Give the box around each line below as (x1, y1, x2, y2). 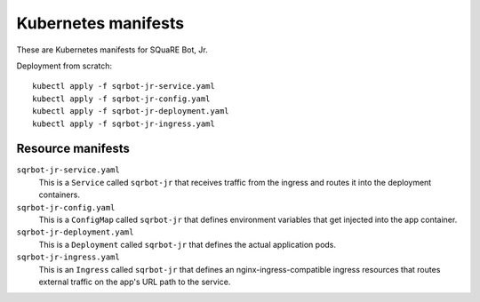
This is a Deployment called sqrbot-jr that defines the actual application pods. (38, 239, 337, 250)
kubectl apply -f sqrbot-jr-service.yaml (32, 81, 215, 91)
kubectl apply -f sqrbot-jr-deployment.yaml (32, 107, 230, 116)
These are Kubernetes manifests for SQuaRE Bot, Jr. (16, 44, 208, 55)
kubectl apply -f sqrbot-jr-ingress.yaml (32, 118, 215, 129)
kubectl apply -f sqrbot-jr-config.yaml (32, 93, 211, 104)
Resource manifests (16, 141, 131, 156)
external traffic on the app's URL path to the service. (38, 276, 231, 287)
